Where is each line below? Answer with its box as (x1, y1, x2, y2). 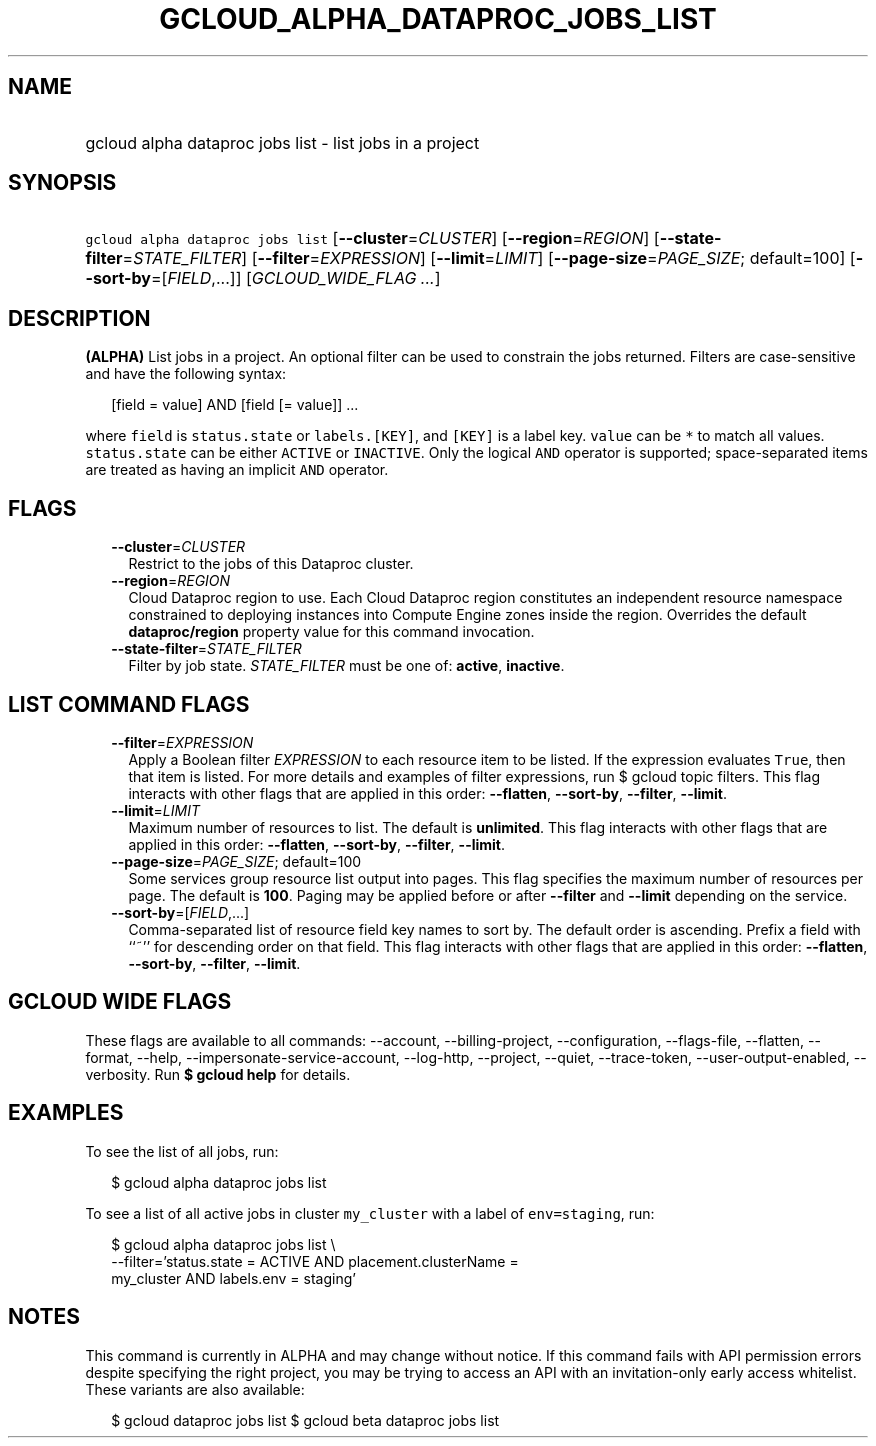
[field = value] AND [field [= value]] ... (111, 396, 359, 414)
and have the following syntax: (85, 365, 287, 383)
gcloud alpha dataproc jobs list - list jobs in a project (85, 132, 480, 153)
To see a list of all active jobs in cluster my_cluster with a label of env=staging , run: (85, 1204, 655, 1222)
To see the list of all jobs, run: (85, 1142, 279, 1160)
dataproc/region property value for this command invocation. (128, 623, 535, 641)
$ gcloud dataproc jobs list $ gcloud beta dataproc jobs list (111, 1411, 500, 1429)
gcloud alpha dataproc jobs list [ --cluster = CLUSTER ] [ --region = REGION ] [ (85, 228, 660, 249)
